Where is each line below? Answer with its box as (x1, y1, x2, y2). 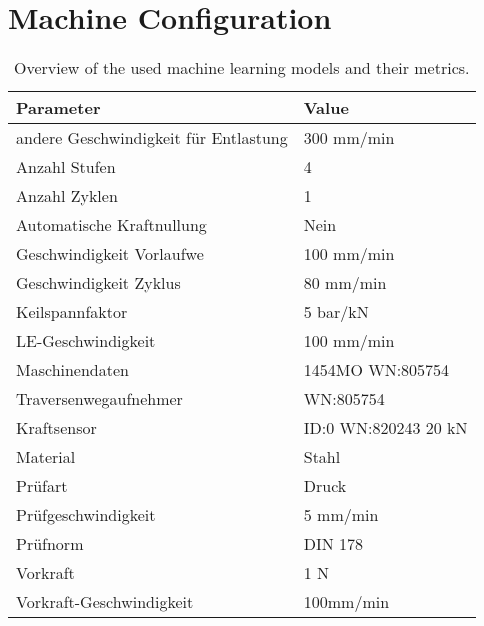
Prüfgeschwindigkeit (16, 503, 156, 527)
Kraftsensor (16, 416, 97, 440)
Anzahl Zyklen (16, 184, 118, 208)
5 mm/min (303, 503, 379, 527)
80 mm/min (303, 271, 387, 295)
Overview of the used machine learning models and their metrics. (13, 56, 470, 80)
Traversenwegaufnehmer (16, 387, 183, 411)
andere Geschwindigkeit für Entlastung (16, 126, 288, 150)
